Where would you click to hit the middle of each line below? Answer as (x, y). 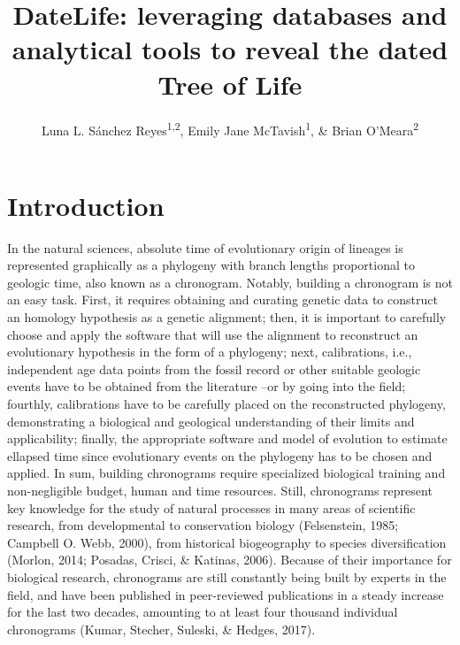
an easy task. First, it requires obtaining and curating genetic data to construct (222, 299)
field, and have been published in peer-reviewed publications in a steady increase (226, 594)
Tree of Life (230, 84)
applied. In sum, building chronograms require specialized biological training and (226, 473)
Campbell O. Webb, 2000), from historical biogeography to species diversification (227, 542)
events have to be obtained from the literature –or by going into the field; (207, 386)
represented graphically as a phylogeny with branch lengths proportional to (211, 265)
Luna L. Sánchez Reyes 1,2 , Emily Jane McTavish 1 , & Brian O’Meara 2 (230, 128)
